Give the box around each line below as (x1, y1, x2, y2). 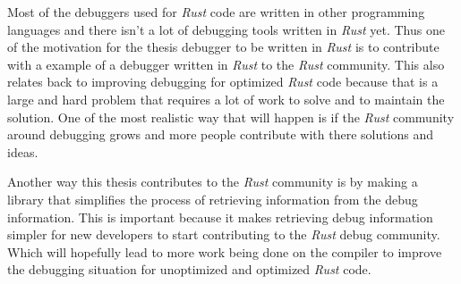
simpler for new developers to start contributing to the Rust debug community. (7, 225, 440, 244)
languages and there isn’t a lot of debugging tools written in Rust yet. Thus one (7, 20, 445, 38)
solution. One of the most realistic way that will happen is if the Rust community (7, 107, 455, 126)
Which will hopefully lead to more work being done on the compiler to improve (7, 242, 442, 261)
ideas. (7, 142, 38, 161)
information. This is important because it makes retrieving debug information (7, 207, 433, 226)
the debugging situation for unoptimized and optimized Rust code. (7, 260, 371, 279)
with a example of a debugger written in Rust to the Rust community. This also (7, 54, 445, 73)
